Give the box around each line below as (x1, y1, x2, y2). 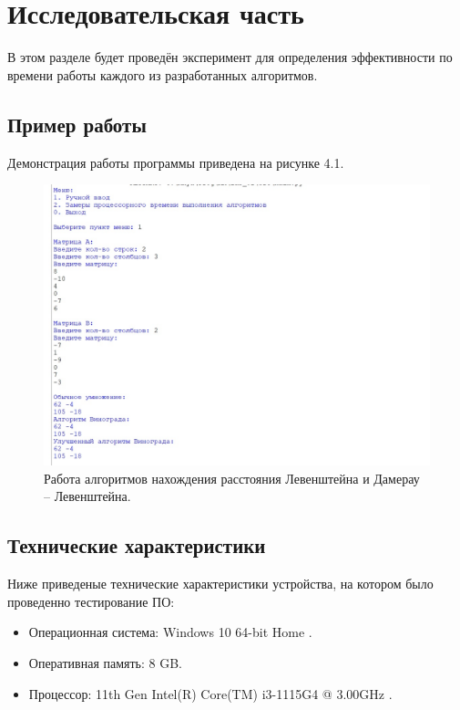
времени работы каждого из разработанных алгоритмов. (7, 65, 318, 84)
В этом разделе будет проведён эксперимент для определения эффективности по (7, 47, 453, 67)
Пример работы (7, 110, 147, 138)
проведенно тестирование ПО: (7, 591, 175, 611)
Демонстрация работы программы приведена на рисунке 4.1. (7, 152, 344, 172)
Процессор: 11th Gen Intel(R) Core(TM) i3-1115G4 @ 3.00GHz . (28, 684, 393, 703)
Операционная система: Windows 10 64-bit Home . (28, 622, 312, 642)
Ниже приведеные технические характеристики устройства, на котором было (7, 574, 434, 593)
